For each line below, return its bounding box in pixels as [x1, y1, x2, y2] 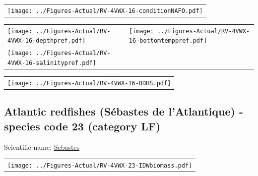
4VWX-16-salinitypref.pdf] [7, 59, 96, 66]
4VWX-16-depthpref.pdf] [7, 37, 86, 45]
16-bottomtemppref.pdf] [129, 37, 207, 45]
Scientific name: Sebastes [4, 141, 80, 152]
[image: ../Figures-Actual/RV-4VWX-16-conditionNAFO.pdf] [7, 7, 203, 14]
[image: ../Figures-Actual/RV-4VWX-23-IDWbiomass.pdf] [7, 162, 193, 169]
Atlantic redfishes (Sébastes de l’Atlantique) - [4, 104, 243, 119]
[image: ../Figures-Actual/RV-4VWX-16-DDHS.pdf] [7, 79, 171, 87]
